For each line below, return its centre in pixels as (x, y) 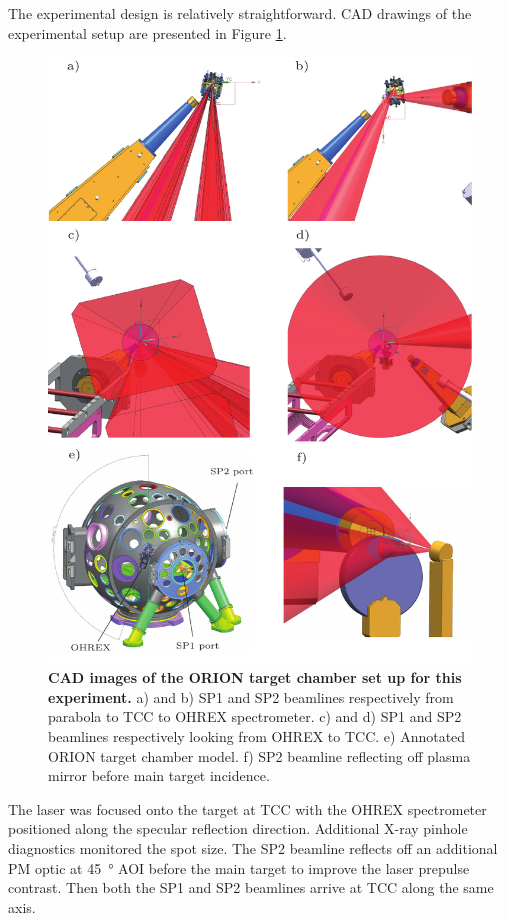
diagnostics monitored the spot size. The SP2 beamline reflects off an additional (253, 847)
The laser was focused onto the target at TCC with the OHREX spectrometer (247, 808)
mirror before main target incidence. (159, 775)
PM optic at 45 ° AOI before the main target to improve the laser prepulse (239, 867)
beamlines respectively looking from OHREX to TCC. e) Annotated (257, 735)
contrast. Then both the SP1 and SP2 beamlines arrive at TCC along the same (251, 887)
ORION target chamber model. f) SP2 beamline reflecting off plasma (259, 755)
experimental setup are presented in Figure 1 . (147, 32)
